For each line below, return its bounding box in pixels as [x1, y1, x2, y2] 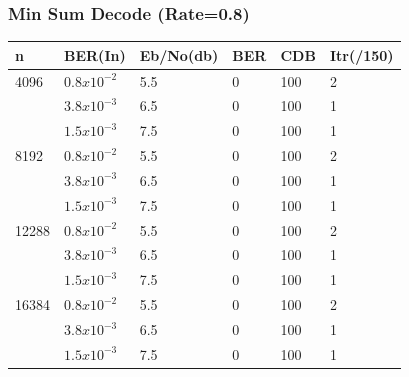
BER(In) [64, 44, 126, 65]
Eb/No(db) [139, 44, 219, 65]
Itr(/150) [329, 44, 394, 65]
